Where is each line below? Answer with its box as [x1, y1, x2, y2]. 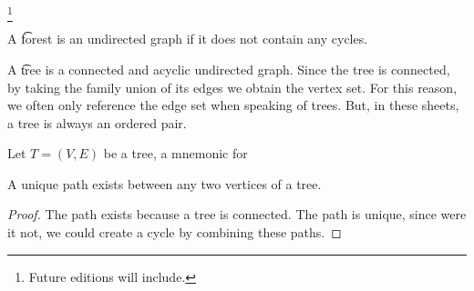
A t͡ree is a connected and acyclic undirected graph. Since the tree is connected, [7, 59, 450, 78]
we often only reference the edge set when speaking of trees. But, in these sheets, [7, 95, 459, 115]
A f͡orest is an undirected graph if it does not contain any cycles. [7, 29, 368, 48]
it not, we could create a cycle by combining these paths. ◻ [7, 223, 342, 242]
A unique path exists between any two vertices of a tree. [7, 174, 322, 193]
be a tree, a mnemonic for [103, 144, 248, 163]
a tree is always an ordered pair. [7, 113, 187, 132]
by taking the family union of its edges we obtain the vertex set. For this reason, [7, 77, 458, 96]
